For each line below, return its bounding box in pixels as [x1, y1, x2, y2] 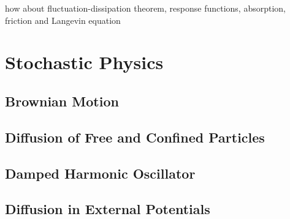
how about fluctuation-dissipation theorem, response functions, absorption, [5, 2, 286, 14]
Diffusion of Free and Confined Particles [5, 127, 265, 146]
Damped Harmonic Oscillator [5, 163, 196, 182]
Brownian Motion [5, 91, 119, 110]
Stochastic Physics [5, 50, 164, 75]
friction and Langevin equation [5, 13, 121, 26]
